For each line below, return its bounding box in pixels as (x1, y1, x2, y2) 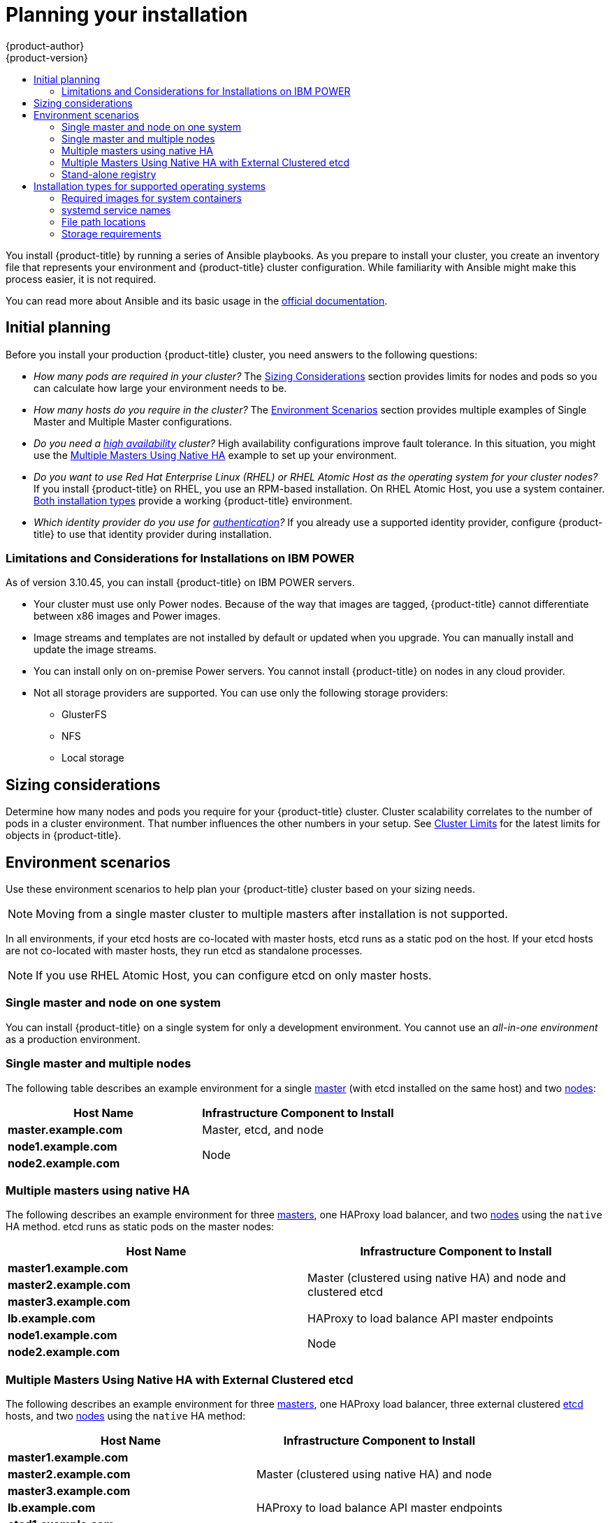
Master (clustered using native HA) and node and (307, 1271, 566, 1285)
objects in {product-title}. (6, 829, 122, 842)
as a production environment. (6, 1033, 140, 1045)
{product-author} (6, 39, 85, 52)
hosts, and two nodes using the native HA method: (6, 1410, 246, 1422)
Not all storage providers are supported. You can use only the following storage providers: (34, 687, 449, 699)
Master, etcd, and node (202, 1122, 324, 1137)
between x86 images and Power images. (34, 610, 221, 622)
